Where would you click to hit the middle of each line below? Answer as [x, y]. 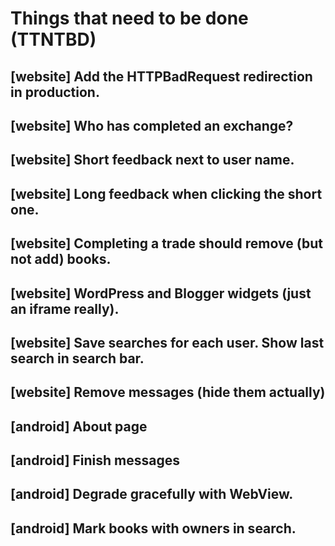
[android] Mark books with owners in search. [153, 528]
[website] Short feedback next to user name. [152, 160]
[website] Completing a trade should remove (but [166, 243]
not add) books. [61, 259]
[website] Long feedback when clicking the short [166, 193]
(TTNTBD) [53, 39]
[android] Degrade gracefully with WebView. [152, 494]
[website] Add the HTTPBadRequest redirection [161, 76]
